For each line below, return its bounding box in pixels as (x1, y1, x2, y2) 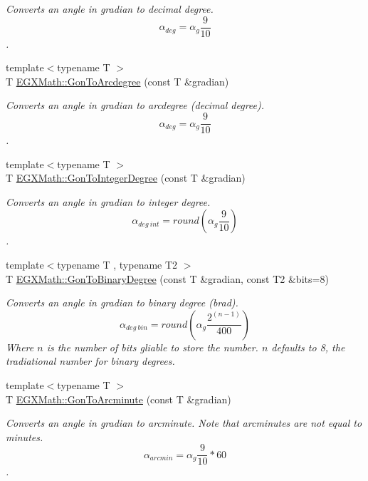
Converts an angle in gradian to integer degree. (6, 194, 211, 209)
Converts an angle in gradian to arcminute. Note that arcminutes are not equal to (6, 415, 362, 430)
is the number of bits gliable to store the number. (46, 339, 258, 354)
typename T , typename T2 (57, 257, 178, 272)
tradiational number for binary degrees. (6, 353, 175, 368)
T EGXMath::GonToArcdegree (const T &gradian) (6, 73, 229, 88)
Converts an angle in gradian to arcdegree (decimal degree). (6, 98, 265, 113)
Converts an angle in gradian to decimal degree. (6, 1, 214, 16)
